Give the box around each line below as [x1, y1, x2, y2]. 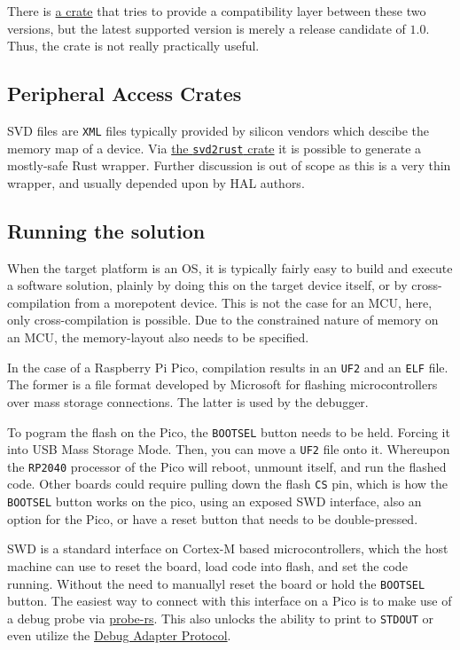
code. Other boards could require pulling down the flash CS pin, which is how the [7, 474, 448, 493]
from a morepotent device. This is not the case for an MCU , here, [74, 293, 433, 311]
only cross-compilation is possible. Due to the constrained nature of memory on [7, 310, 439, 329]
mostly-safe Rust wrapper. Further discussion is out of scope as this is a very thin [7, 156, 451, 175]
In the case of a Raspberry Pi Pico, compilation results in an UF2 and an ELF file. [7, 357, 448, 376]
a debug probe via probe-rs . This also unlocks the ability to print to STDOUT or [7, 608, 434, 627]
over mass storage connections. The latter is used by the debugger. [7, 392, 369, 411]
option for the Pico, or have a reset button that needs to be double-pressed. [7, 509, 418, 528]
